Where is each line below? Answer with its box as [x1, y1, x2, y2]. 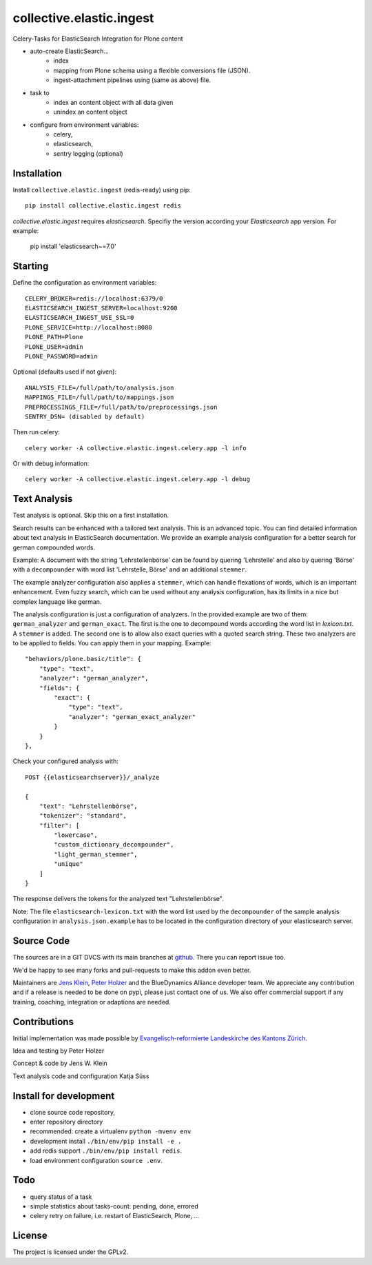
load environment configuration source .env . [30, 1156, 163, 1164]
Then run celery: [12, 428, 60, 436]
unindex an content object [53, 108, 127, 117]
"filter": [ [39, 821, 80, 829]
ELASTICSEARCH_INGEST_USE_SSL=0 [25, 314, 134, 322]
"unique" [54, 860, 83, 868]
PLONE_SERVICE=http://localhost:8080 [25, 323, 153, 331]
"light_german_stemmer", [54, 850, 138, 858]
